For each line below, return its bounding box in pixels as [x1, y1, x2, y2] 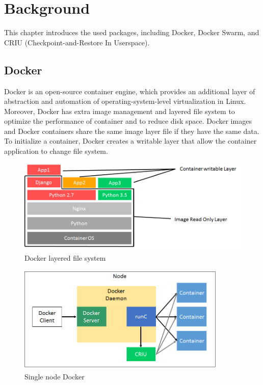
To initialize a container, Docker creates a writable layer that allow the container [4, 135, 257, 146]
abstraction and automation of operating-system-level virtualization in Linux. [4, 96, 246, 106]
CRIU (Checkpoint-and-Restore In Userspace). [4, 37, 150, 47]
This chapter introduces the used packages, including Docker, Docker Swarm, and [4, 27, 259, 38]
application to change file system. [4, 146, 108, 156]
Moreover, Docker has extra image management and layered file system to [4, 105, 235, 116]
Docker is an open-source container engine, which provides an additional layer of [4, 86, 255, 96]
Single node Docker [24, 371, 85, 381]
